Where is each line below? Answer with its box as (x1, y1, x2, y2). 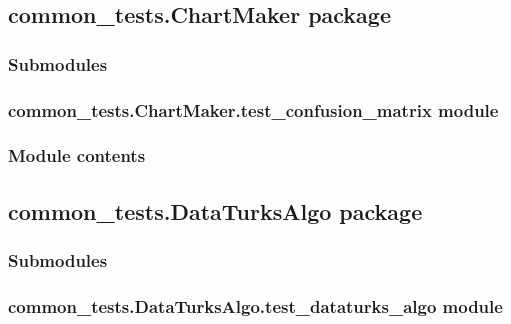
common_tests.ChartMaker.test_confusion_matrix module (8, 97, 499, 122)
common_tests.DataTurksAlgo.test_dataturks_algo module (8, 293, 503, 318)
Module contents (8, 143, 146, 168)
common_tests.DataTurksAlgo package (8, 195, 423, 226)
